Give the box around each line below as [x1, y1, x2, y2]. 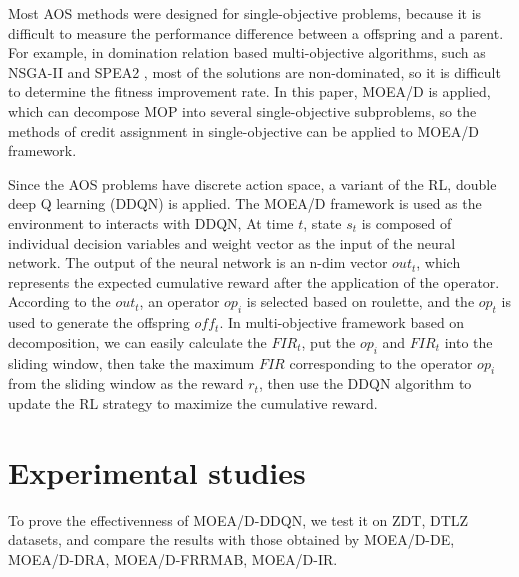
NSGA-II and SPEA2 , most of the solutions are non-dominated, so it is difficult [8, 61, 501, 82]
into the [444, 331, 493, 352]
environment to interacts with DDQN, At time [8, 212, 294, 233]
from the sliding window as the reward [8, 373, 244, 394]
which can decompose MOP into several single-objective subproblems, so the [8, 100, 477, 121]
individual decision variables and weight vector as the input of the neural [8, 232, 456, 253]
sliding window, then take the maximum [8, 352, 255, 373]
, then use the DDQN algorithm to [258, 373, 472, 394]
